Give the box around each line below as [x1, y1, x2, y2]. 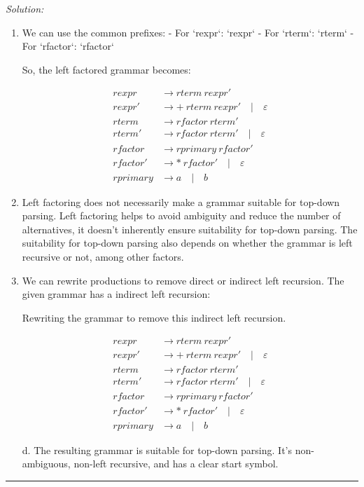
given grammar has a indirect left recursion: [22, 287, 211, 301]
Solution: [6, 1, 44, 15]
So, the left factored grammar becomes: [22, 62, 191, 76]
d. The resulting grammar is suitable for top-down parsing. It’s [22, 442, 293, 457]
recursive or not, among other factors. [22, 249, 184, 263]
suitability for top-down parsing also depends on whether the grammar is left [22, 235, 353, 250]
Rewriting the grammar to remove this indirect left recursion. [22, 310, 286, 324]
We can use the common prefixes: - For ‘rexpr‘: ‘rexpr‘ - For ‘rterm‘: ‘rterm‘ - [22, 25, 354, 39]
